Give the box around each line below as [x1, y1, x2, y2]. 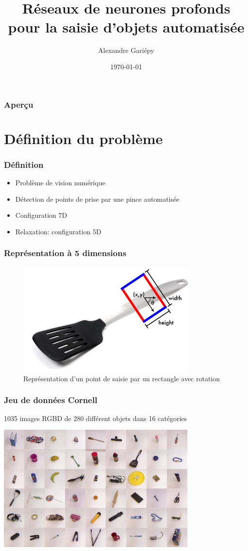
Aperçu [4, 98, 33, 110]
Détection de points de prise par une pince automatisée [15, 194, 180, 204]
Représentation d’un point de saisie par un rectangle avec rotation [23, 373, 220, 383]
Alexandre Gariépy [98, 45, 154, 55]
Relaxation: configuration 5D [15, 226, 101, 236]
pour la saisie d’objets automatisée [8, 17, 245, 37]
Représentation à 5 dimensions [4, 247, 127, 259]
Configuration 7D [15, 210, 67, 220]
